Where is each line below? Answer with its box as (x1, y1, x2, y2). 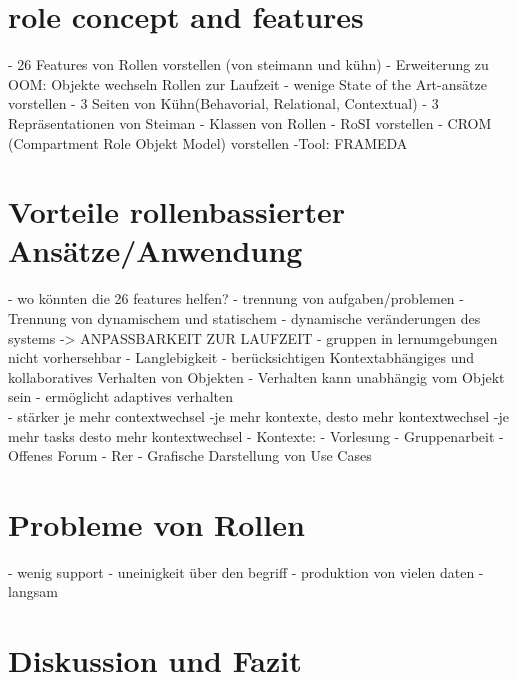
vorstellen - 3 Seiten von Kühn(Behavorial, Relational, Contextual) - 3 (8, 93, 439, 114)
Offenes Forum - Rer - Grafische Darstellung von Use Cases (8, 445, 372, 466)
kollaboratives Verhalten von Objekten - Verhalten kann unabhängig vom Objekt (8, 366, 505, 387)
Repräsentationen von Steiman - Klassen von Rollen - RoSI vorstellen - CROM (8, 112, 492, 133)
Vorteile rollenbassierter (8, 191, 346, 232)
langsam (8, 581, 58, 602)
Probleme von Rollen (8, 503, 305, 544)
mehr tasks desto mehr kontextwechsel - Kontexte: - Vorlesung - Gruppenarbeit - (8, 425, 504, 446)
